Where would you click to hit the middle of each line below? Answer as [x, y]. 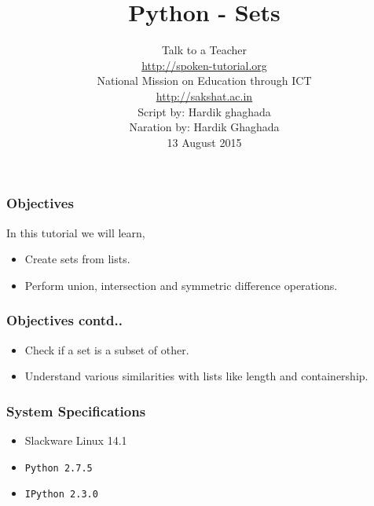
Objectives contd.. [64, 320]
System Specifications [76, 411]
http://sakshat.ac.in [204, 95]
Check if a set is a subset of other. [107, 349]
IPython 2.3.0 [61, 495]
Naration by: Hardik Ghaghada [204, 127]
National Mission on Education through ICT [204, 81]
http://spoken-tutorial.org [204, 65]
